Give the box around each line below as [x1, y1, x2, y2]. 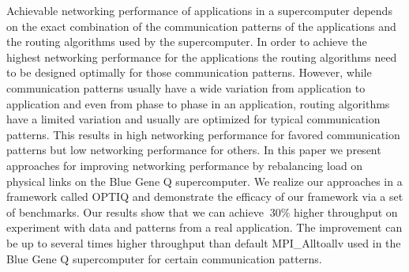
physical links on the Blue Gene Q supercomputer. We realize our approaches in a [6, 172, 403, 189]
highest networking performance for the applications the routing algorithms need [6, 48, 397, 65]
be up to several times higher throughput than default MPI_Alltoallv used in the [6, 234, 401, 251]
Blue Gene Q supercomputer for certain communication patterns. [6, 250, 322, 266]
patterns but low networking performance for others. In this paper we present [6, 142, 381, 158]
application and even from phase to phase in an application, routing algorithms [6, 95, 390, 111]
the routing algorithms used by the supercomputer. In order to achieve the [6, 33, 367, 50]
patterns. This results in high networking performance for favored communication [6, 126, 400, 142]
